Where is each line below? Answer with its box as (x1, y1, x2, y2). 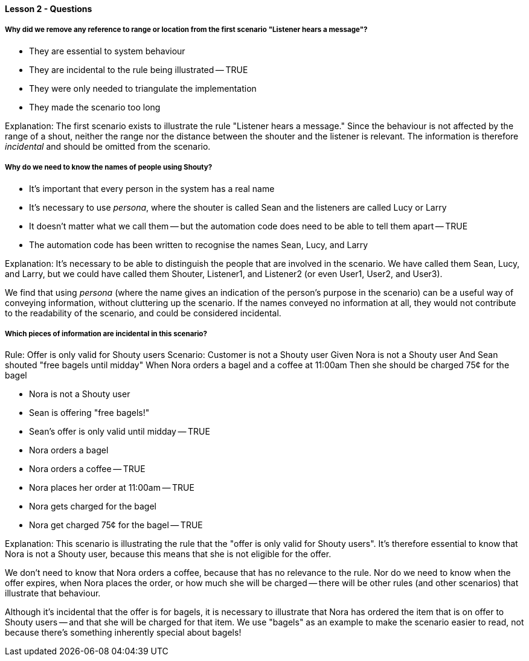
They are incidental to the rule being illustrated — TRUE (29, 64, 248, 75)
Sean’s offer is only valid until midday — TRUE (29, 426, 210, 437)
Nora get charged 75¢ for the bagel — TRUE (29, 520, 203, 531)
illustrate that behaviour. (5, 588, 101, 599)
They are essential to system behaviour (29, 45, 185, 56)
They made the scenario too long (29, 101, 161, 112)
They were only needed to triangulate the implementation (29, 83, 257, 94)
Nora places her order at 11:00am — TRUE (29, 482, 194, 493)
